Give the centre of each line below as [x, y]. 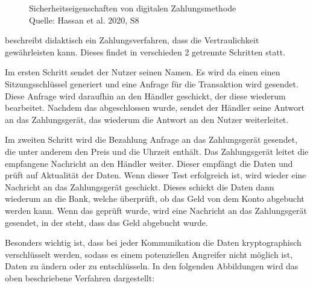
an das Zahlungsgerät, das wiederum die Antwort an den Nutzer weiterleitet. [147, 119]
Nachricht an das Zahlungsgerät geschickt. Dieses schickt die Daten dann [140, 186]
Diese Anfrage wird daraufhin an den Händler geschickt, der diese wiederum [145, 95]
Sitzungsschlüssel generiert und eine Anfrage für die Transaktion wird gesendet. [152, 83]
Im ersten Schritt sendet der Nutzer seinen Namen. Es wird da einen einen [143, 72]
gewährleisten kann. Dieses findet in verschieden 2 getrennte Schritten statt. [145, 52]
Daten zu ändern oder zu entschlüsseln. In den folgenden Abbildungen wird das [152, 266]
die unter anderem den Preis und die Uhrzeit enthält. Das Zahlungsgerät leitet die [157, 151]
